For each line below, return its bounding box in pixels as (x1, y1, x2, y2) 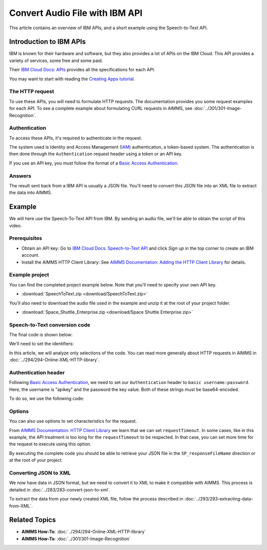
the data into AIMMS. (9, 190, 52, 196)
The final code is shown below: (9, 332, 73, 338)
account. (21, 252, 40, 258)
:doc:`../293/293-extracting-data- (184, 496, 253, 502)
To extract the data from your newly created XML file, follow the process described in (9, 496, 183, 502)
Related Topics (9, 516, 56, 524)
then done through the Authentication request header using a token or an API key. (9, 151, 183, 157)
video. (9, 222, 22, 228)
